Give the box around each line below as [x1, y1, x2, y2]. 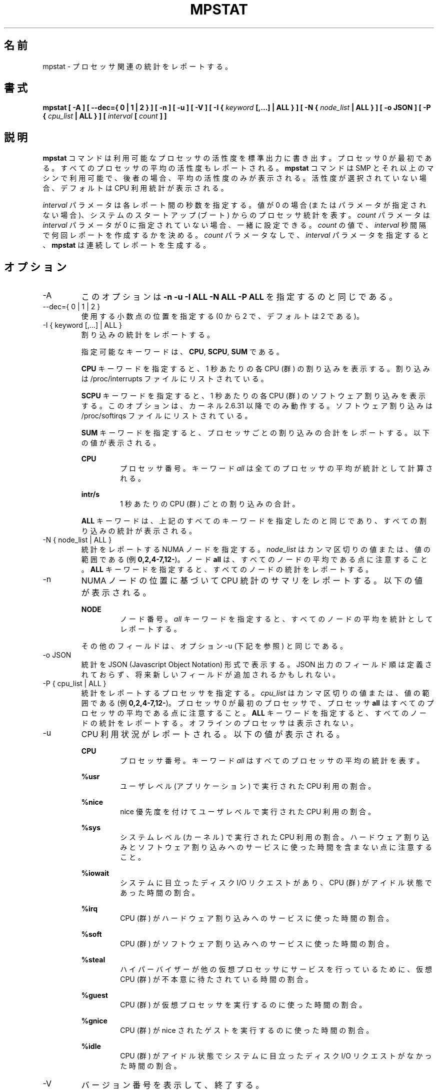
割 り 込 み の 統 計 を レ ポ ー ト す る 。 [81, 330, 214, 339]
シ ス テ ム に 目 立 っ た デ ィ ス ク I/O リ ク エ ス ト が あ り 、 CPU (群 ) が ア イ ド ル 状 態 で [120, 878, 432, 887]
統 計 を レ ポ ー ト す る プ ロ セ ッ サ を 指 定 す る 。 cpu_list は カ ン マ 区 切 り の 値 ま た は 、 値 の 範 [81, 689, 429, 698]
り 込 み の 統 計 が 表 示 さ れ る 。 [81, 526, 196, 535]
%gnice [81, 1016, 107, 1025]
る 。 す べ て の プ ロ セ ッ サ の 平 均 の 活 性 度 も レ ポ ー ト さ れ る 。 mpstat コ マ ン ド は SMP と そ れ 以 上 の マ [42, 164, 434, 173]
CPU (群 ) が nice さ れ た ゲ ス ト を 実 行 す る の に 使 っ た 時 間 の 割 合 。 [120, 1026, 373, 1035]
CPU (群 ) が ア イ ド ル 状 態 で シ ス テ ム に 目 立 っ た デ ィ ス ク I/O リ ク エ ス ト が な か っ [120, 1051, 432, 1060]
